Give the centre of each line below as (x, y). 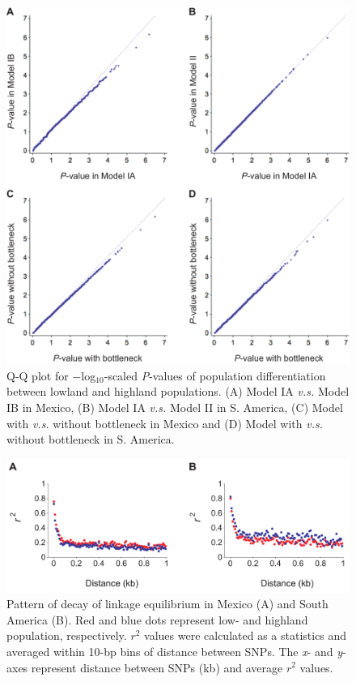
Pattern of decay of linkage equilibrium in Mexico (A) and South (167, 604)
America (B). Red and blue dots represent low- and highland (157, 619)
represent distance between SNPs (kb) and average (157, 667)
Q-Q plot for (38, 375)
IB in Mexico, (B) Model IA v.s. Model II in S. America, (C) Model (175, 407)
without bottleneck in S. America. (91, 439)
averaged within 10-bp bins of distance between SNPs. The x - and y (175, 651)
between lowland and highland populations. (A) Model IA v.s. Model (178, 391)
